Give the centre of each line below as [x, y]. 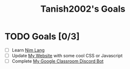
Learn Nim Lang [28, 50]
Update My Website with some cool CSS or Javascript [67, 56]
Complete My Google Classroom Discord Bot [58, 61]
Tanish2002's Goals [83, 9]
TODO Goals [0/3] [42, 36]
